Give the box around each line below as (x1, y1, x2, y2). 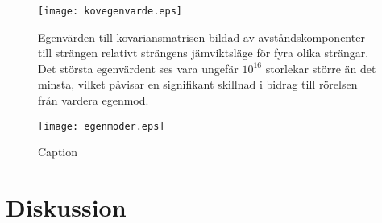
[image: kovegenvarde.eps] (38, 6, 182, 17)
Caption (38, 143, 78, 160)
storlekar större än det (265, 60, 376, 76)
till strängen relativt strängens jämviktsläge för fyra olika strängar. (38, 44, 369, 61)
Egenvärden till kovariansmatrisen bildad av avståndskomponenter (38, 28, 365, 45)
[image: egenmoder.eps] (38, 120, 165, 132)
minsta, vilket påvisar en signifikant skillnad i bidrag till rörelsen (38, 76, 358, 93)
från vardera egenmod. (38, 92, 149, 109)
